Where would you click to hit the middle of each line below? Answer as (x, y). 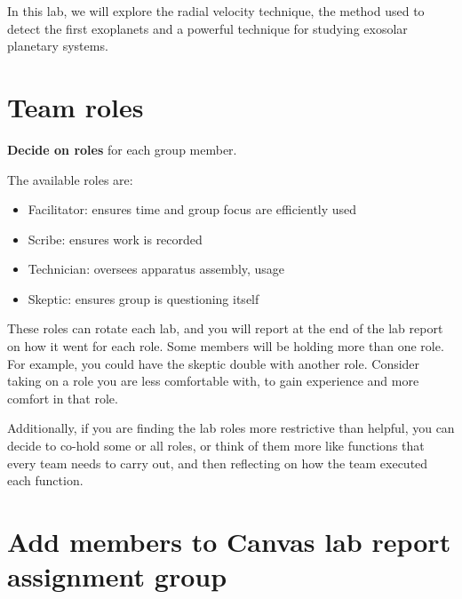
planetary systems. (58, 46)
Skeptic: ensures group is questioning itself (143, 298)
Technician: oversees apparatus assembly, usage (156, 269)
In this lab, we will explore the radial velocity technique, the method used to (216, 11)
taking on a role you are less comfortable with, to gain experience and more (213, 381)
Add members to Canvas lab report (229, 541)
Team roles (76, 106)
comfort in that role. (63, 398)
